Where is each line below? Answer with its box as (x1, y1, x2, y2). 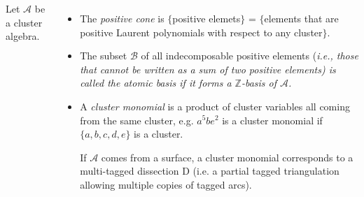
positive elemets (172, 11, 241, 25)
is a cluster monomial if (222, 112, 323, 127)
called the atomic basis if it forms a (80, 75, 232, 90)
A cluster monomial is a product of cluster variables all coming (80, 98, 350, 113)
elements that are (264, 11, 339, 25)
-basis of (241, 75, 277, 90)
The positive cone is (80, 11, 164, 25)
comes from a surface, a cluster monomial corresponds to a (101, 149, 353, 164)
